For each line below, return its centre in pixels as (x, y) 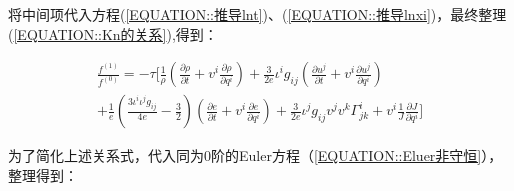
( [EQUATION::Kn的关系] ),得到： (113, 33)
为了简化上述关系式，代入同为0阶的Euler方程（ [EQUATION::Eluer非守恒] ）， (255, 155)
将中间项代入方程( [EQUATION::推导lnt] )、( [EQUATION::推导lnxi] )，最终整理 (257, 14)
